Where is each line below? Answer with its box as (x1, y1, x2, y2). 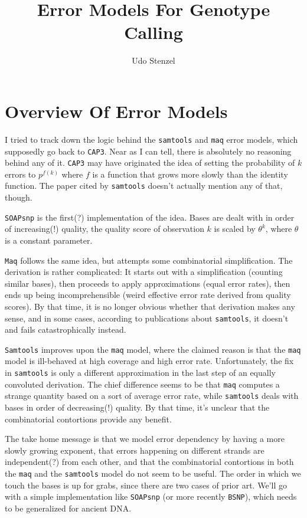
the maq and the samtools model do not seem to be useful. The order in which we (5, 467, 301, 479)
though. (5, 191, 32, 204)
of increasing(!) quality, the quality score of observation (5, 222, 204, 235)
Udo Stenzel (132, 54, 175, 67)
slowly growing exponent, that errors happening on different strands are (5, 444, 264, 456)
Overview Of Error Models (5, 99, 228, 123)
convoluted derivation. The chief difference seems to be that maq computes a (5, 378, 280, 390)
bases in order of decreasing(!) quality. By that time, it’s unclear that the (5, 401, 270, 413)
